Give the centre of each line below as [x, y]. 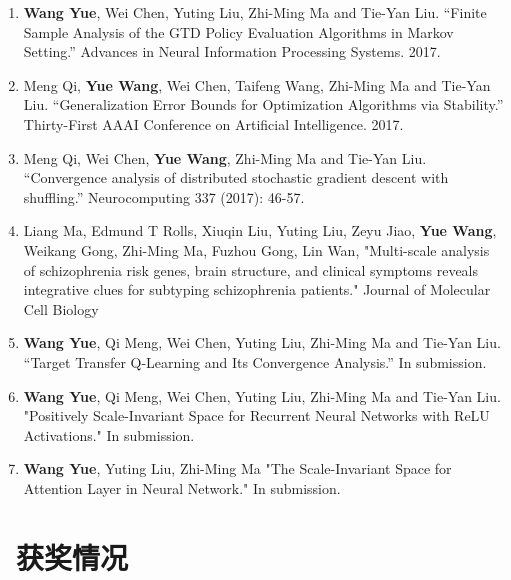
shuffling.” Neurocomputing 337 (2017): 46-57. [164, 196]
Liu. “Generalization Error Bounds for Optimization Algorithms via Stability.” [263, 104]
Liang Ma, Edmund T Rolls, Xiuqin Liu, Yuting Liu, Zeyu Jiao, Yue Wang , [260, 230]
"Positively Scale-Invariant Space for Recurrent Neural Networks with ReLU [256, 415]
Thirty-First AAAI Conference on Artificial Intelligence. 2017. [213, 123]
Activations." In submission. [109, 434]
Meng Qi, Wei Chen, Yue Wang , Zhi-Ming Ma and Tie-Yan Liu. [225, 157]
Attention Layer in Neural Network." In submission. [182, 487]
